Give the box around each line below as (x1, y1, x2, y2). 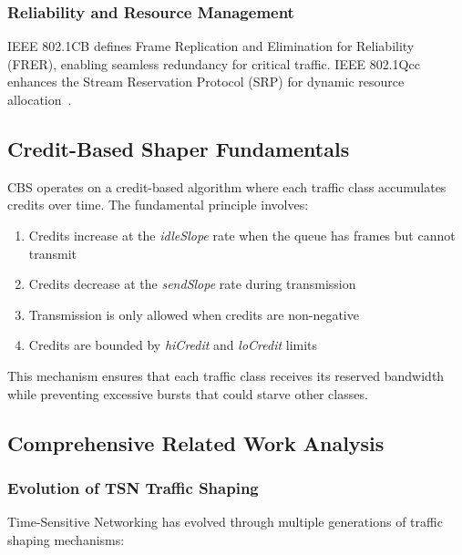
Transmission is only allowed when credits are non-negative (28, 304, 359, 324)
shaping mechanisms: (7, 529, 125, 549)
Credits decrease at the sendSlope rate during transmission (28, 274, 356, 293)
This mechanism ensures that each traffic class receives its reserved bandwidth (7, 365, 445, 385)
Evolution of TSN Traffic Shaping (7, 476, 259, 498)
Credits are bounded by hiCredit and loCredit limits (28, 335, 318, 355)
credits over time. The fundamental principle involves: (7, 195, 309, 214)
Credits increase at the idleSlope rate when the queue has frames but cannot (28, 225, 456, 244)
